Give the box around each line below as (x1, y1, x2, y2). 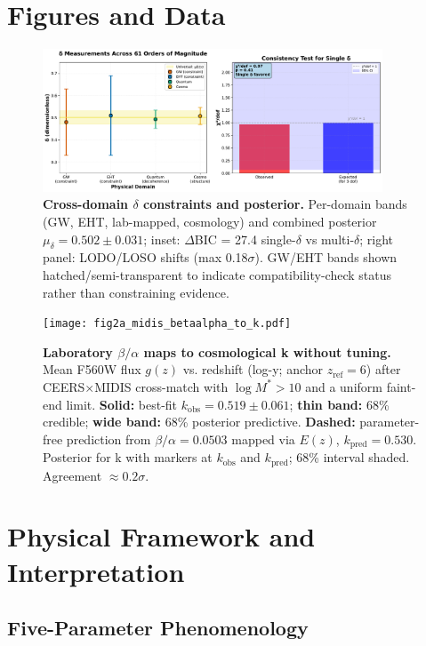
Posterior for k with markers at (43, 448, 213, 467)
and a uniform (305, 377, 382, 395)
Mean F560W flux (43, 360, 141, 379)
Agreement (43, 466, 102, 484)
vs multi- (305, 229, 355, 248)
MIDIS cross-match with (94, 377, 229, 395)
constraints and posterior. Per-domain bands (142, 195, 407, 213)
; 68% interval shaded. (288, 448, 410, 467)
